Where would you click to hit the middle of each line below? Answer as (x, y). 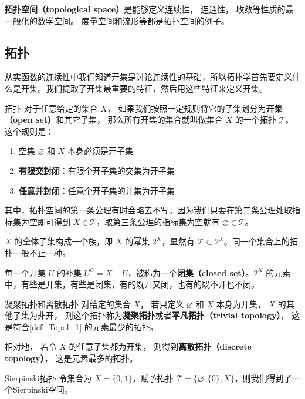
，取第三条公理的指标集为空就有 (158, 221)
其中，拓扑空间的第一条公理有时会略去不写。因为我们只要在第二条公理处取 (148, 210)
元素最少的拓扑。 (125, 326)
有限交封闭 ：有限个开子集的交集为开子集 (96, 170)
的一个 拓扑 (255, 120)
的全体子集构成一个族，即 (64, 241)
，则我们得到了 (263, 378)
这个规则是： (29, 131)
